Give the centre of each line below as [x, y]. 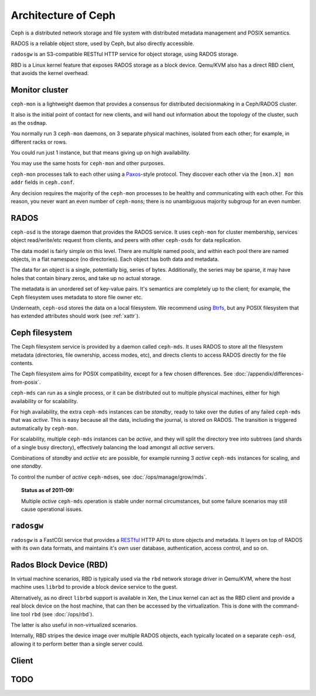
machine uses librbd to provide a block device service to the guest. [94, 587]
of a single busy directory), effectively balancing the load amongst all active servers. [113, 447]
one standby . [27, 466]
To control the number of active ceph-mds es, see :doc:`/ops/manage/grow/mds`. [109, 477]
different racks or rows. [39, 142]
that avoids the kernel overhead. [50, 73]
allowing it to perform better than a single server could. [77, 644]
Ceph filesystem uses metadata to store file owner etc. [77, 297]
